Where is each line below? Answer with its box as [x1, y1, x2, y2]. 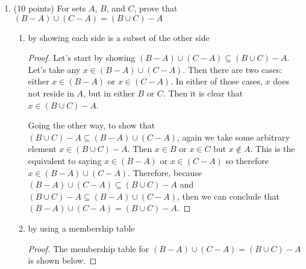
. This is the [250, 142, 295, 155]
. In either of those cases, [170, 75, 263, 87]
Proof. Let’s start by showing [28, 51, 136, 64]
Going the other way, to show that [28, 119, 155, 131]
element [28, 142, 57, 155]
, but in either [83, 86, 135, 99]
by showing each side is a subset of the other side [28, 31, 210, 43]
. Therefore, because [128, 166, 202, 179]
